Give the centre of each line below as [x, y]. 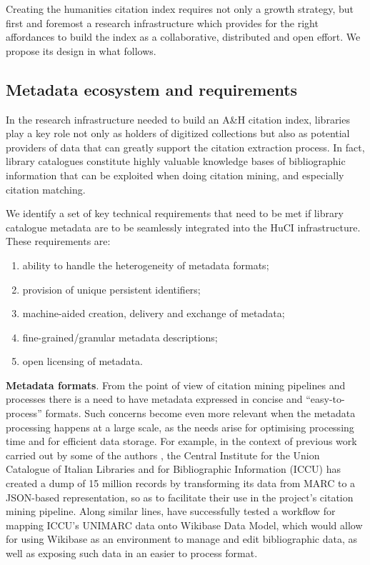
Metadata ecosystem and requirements [152, 89]
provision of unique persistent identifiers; [111, 289]
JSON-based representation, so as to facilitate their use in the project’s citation [180, 497]
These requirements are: [58, 241]
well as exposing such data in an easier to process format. [132, 553]
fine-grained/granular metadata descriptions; [120, 337]
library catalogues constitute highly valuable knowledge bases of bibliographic [176, 161]
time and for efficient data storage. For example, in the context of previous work [181, 441]
